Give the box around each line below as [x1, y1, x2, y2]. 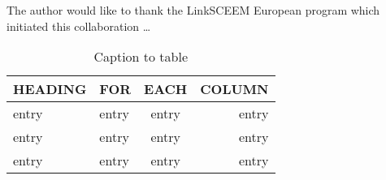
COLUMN [200, 79, 269, 99]
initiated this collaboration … [7, 17, 151, 34]
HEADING [13, 79, 87, 99]
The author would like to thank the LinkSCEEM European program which [7, 2, 380, 18]
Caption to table [93, 47, 189, 66]
